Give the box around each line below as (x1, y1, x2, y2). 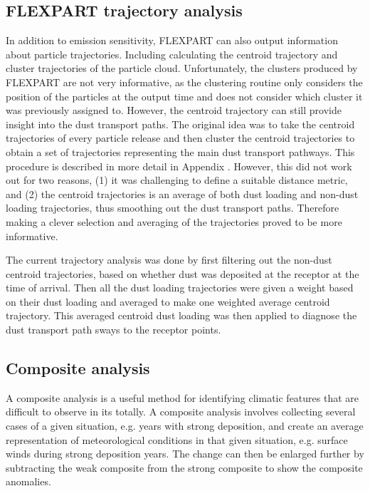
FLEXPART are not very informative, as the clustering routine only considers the (6, 74, 363, 89)
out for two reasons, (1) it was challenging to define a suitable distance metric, (6, 172, 348, 187)
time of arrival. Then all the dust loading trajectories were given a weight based (6, 280, 354, 295)
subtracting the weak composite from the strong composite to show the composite (6, 460, 363, 475)
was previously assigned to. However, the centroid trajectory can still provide (6, 103, 342, 118)
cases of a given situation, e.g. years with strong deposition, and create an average (6, 418, 364, 433)
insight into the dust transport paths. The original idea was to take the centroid (6, 116, 355, 131)
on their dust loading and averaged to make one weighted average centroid (6, 294, 330, 309)
